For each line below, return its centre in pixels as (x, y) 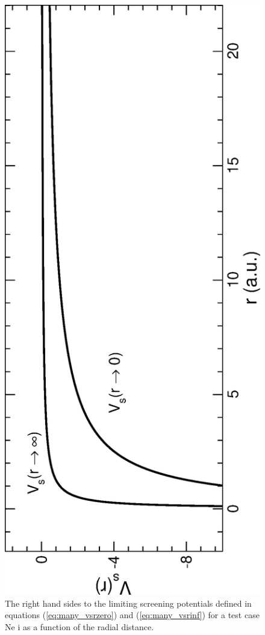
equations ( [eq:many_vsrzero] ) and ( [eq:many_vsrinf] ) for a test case (132, 615)
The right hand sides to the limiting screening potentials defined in (128, 603)
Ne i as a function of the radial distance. (79, 626)
